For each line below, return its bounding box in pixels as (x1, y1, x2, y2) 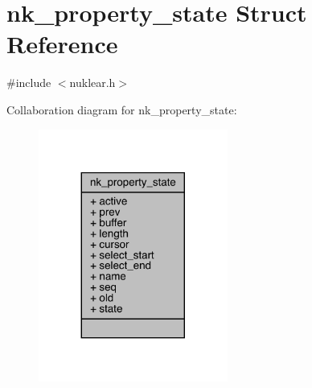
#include (6, 74, 51, 91)
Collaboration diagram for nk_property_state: (6, 101, 237, 118)
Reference (6, 27, 118, 60)
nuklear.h (69, 74, 116, 91)
